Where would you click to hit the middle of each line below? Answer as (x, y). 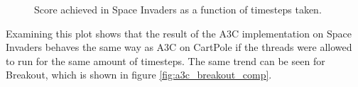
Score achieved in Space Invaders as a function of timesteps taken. (178, 9)
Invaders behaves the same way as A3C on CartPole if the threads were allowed (179, 47)
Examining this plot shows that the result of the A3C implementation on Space (179, 33)
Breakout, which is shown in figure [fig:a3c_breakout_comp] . (139, 75)
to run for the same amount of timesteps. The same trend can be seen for (166, 60)
